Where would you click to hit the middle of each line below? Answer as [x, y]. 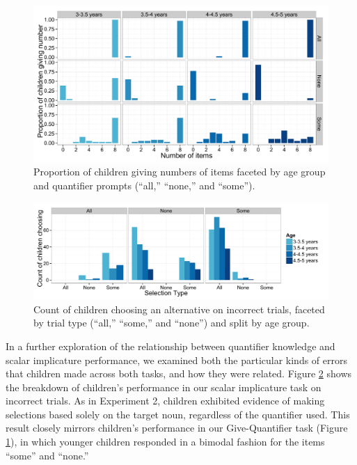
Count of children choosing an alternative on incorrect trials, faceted [179, 309]
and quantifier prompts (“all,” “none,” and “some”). [144, 186]
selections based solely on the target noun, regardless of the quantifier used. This [178, 414]
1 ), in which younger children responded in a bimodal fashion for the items [165, 442]
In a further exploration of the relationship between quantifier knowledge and [170, 346]
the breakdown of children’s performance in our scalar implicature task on [164, 387]
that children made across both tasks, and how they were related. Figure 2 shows [179, 373]
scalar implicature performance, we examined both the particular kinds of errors [176, 360]
